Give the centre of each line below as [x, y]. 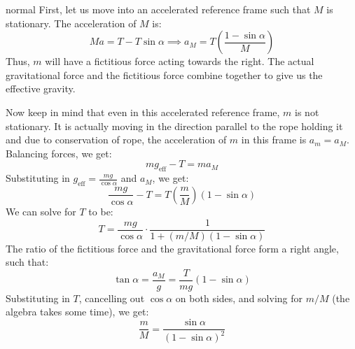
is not [307, 112]
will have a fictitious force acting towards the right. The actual [180, 61]
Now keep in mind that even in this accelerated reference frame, [143, 112]
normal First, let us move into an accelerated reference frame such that [158, 9]
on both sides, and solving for [239, 298]
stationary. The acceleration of [71, 23]
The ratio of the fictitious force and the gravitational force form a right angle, [172, 248]
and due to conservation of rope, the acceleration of [116, 140]
